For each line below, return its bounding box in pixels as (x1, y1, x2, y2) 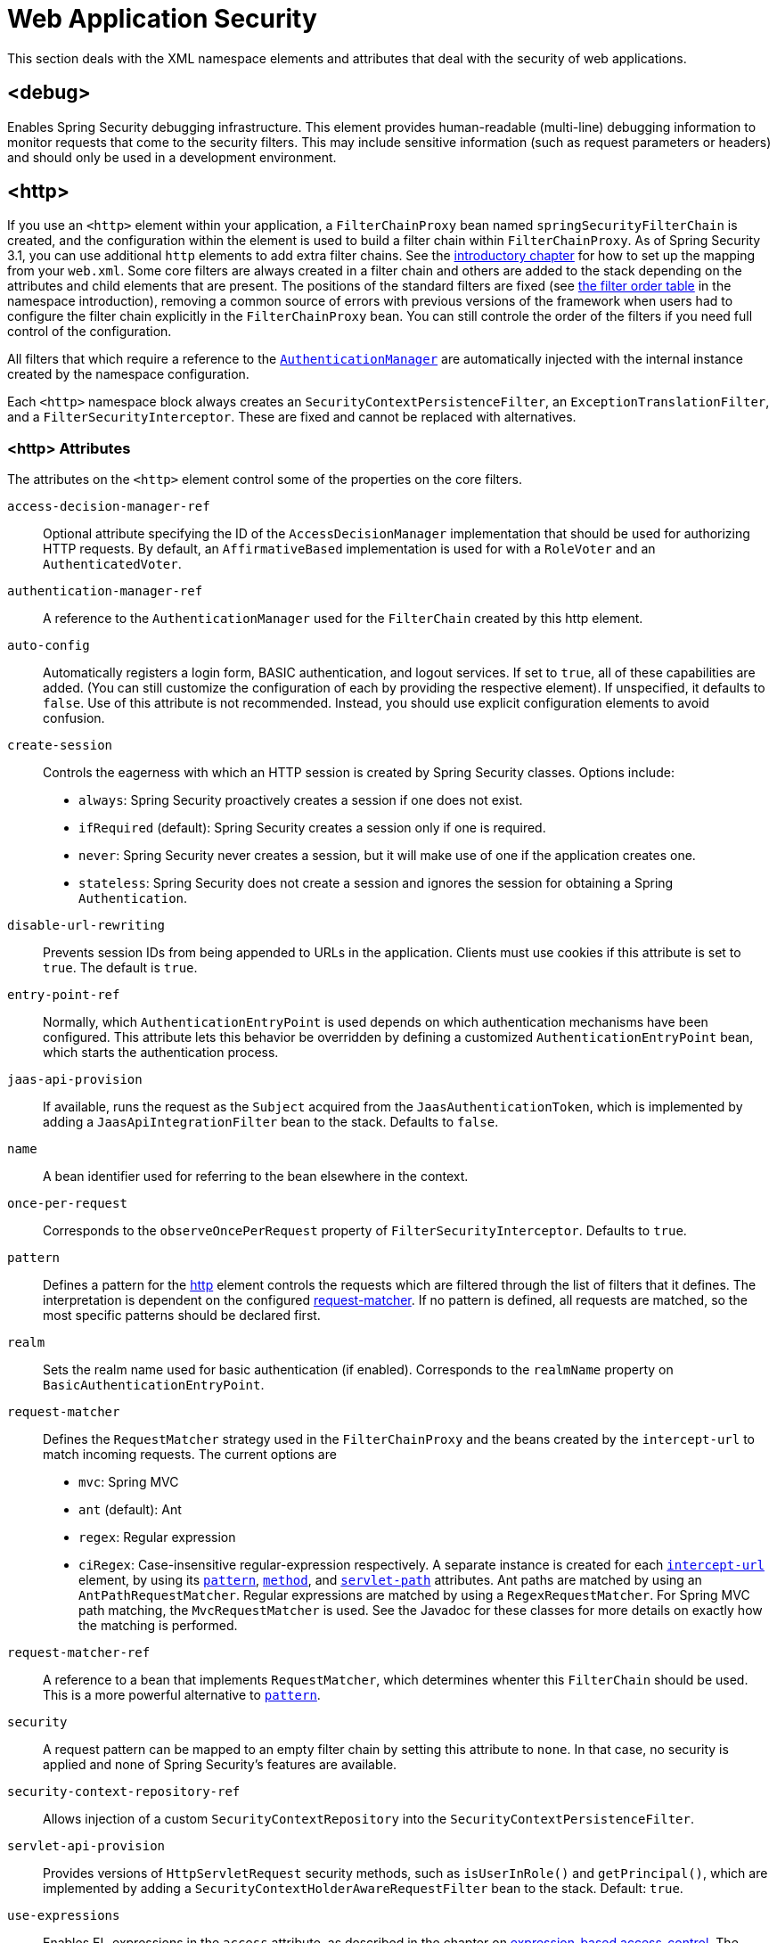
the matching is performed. (78, 1618, 238, 1634)
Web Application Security (7, 4, 317, 34)
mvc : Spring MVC (78, 1474, 179, 1490)
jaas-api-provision (7, 1072, 143, 1087)
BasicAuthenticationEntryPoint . (43, 1377, 265, 1393)
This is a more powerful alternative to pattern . (43, 1687, 321, 1703)
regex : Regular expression (78, 1529, 236, 1545)
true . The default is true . (43, 960, 198, 976)
